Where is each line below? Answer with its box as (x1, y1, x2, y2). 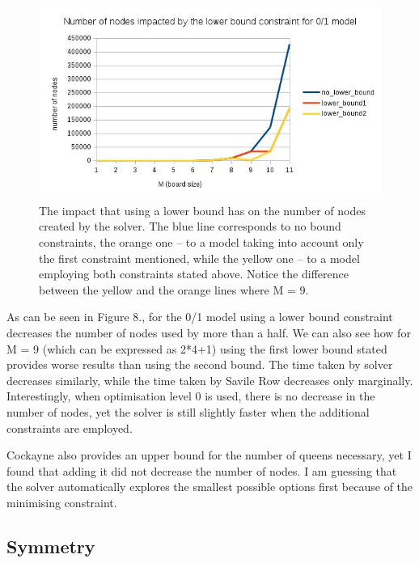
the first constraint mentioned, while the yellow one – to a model (39, 249, 360, 266)
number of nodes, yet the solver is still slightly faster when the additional (6, 403, 370, 420)
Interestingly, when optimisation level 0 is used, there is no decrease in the (6, 387, 375, 404)
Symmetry (6, 533, 95, 558)
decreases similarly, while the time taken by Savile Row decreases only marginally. (6, 371, 413, 388)
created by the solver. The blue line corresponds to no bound (39, 218, 341, 235)
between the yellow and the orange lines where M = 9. (39, 281, 309, 298)
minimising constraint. (6, 493, 117, 510)
